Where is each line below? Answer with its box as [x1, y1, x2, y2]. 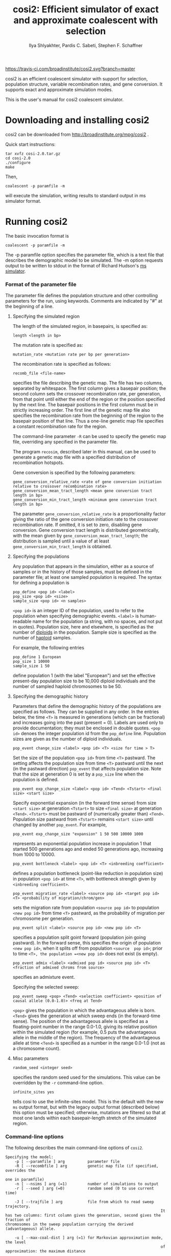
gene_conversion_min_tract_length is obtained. [12, 543, 112, 550]
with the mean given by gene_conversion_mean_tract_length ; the [12, 533, 148, 539]
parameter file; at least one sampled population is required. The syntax [12, 574, 162, 580]
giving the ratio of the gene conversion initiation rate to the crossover [12, 516, 158, 522]
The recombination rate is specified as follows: [12, 361, 111, 367]
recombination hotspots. [12, 459, 64, 466]
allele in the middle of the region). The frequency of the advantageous [12, 1035, 161, 1041]
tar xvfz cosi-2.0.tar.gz [5, 151, 60, 156]
